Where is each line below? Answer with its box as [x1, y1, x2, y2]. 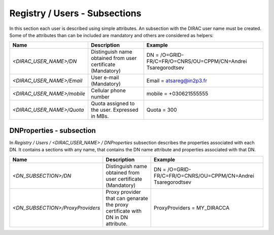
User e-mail [90, 74, 119, 81]
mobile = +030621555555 [146, 90, 209, 97]
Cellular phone [90, 87, 126, 94]
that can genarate [106, 194, 148, 202]
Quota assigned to [90, 100, 135, 107]
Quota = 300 [146, 107, 177, 114]
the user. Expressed [90, 107, 139, 114]
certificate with [106, 207, 142, 214]
